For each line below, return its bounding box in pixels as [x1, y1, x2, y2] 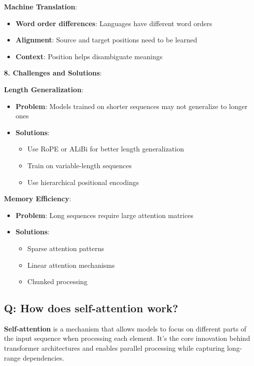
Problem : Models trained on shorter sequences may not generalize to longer [15, 101, 248, 111]
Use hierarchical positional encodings [27, 177, 139, 187]
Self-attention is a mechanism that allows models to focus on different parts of [4, 323, 247, 333]
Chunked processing [27, 276, 88, 287]
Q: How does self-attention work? [4, 300, 179, 316]
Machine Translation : [4, 1, 77, 11]
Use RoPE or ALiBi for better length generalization [27, 144, 184, 154]
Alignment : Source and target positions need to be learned [15, 35, 197, 45]
